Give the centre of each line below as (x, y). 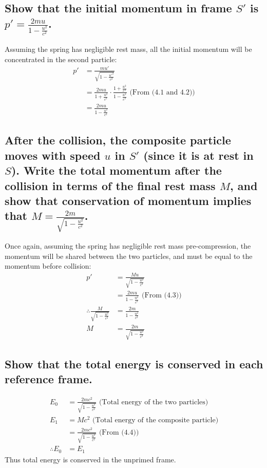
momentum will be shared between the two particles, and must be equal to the (129, 256)
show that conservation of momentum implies (128, 200)
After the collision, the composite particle (118, 140)
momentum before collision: (48, 266)
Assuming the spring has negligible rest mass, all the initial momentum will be (128, 49)
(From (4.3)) (162, 295)
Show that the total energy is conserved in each (134, 363)
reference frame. (49, 378)
